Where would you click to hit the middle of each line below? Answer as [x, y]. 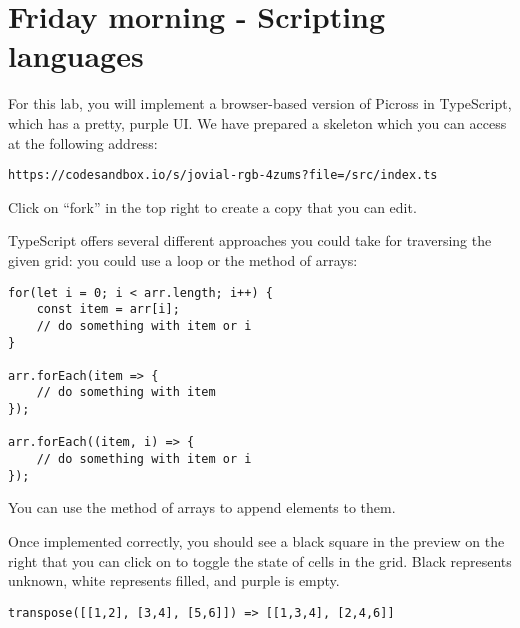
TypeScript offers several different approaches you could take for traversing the [250, 240]
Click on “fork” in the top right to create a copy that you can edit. [212, 206]
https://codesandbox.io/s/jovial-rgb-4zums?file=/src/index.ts [223, 175]
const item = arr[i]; [108, 309]
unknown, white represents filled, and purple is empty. [174, 580]
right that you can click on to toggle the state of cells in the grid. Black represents [260, 560]
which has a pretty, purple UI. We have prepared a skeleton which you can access [257, 122]
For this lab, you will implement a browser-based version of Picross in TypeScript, [260, 103]
